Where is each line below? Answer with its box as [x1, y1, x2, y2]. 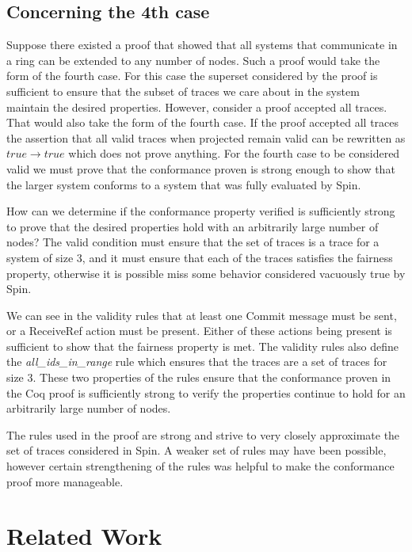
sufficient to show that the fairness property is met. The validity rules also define [6, 337, 399, 354]
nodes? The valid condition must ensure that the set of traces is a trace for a [6, 234, 380, 250]
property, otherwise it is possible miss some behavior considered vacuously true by [6, 265, 406, 281]
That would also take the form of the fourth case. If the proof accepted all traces [6, 114, 399, 131]
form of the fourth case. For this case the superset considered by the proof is [6, 67, 378, 84]
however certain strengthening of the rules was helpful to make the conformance [6, 458, 395, 474]
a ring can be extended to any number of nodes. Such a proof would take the [6, 51, 380, 68]
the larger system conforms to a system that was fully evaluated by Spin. [6, 176, 361, 192]
